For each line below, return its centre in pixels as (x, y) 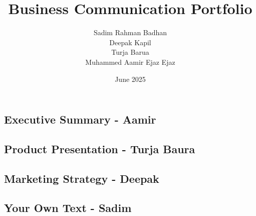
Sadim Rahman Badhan (130, 32)
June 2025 (130, 79)
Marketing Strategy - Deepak (82, 178)
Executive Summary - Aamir (80, 119)
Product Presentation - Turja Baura (100, 148)
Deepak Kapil (130, 42)
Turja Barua (130, 52)
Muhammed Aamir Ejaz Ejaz (130, 62)
